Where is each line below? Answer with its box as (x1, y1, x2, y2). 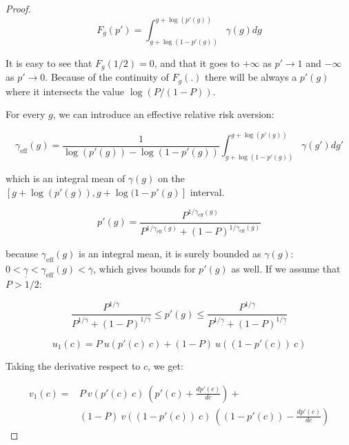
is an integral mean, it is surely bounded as (79, 246, 261, 261)
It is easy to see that (6, 55, 92, 70)
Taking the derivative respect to (6, 358, 141, 373)
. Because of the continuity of (45, 70, 169, 84)
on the (157, 171, 185, 186)
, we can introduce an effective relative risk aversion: (52, 107, 275, 121)
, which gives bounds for (93, 261, 196, 276)
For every (6, 107, 46, 121)
